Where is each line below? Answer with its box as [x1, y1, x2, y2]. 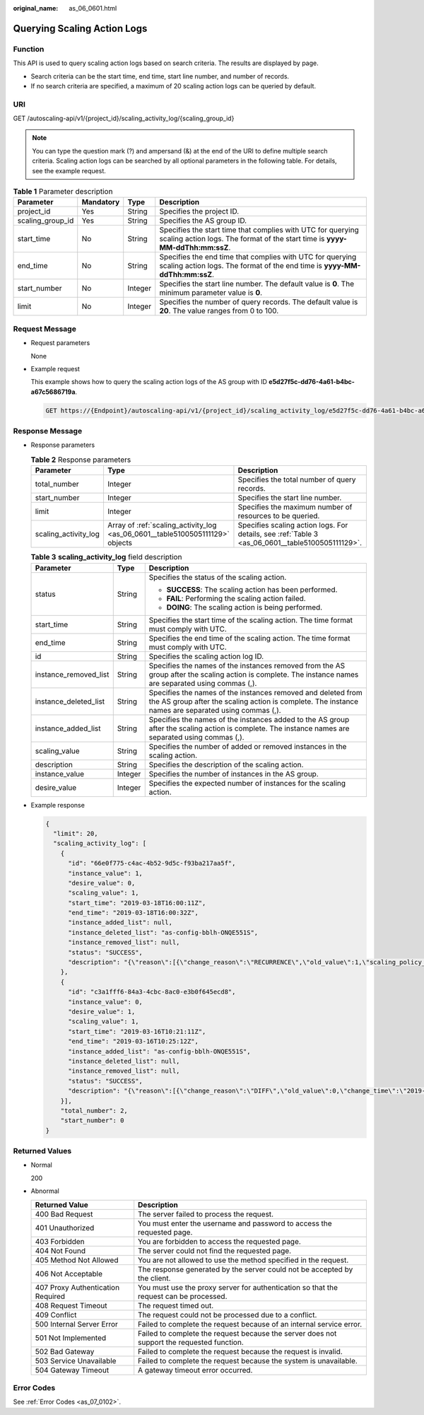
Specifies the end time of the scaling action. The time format [148, 633, 351, 643]
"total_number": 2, [60, 1107, 129, 1114]
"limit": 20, [53, 829, 98, 837]
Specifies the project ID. [159, 206, 240, 216]
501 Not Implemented [35, 1333, 107, 1343]
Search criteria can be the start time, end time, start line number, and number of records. [30, 71, 290, 81]
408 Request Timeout [35, 1300, 107, 1310]
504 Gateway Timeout [35, 1365, 110, 1375]
